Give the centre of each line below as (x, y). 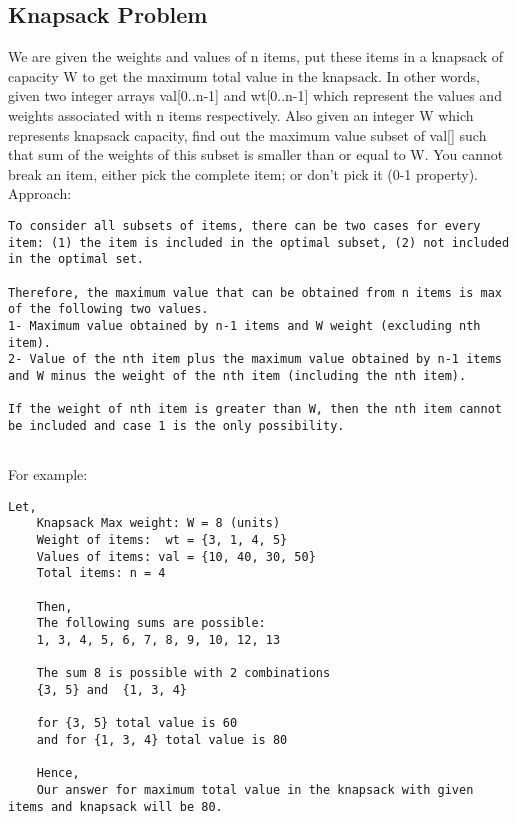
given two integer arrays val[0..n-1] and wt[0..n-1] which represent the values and (255, 95)
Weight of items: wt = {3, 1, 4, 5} (162, 540)
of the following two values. (108, 309)
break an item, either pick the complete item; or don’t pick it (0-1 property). (243, 173)
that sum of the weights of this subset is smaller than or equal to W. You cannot (256, 154)
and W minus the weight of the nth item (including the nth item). (237, 375)
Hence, (58, 773)
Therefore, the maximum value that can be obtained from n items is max (255, 292)
